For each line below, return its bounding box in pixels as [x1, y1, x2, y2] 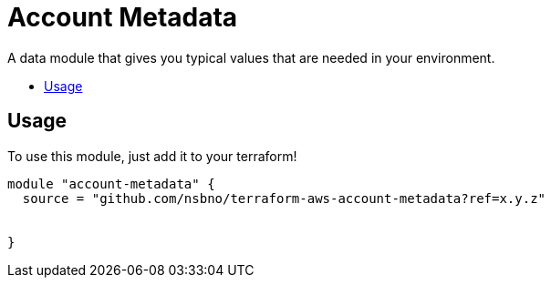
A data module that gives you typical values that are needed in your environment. [7, 49, 495, 66]
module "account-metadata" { [7, 176, 215, 191]
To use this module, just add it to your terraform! [7, 148, 297, 164]
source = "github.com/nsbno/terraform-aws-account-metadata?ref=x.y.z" [22, 190, 546, 206]
